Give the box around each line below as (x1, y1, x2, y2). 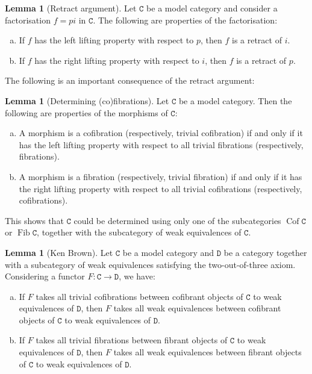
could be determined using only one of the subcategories (73, 214, 281, 226)
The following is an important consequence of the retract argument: (5, 74, 255, 87)
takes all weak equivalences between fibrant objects (113, 346, 302, 358)
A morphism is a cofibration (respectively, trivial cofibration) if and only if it (19, 126, 303, 139)
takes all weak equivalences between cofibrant (113, 302, 281, 314)
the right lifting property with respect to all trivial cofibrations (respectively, (19, 182, 302, 195)
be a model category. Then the (178, 94, 292, 107)
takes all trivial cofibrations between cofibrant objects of (36, 290, 243, 302)
